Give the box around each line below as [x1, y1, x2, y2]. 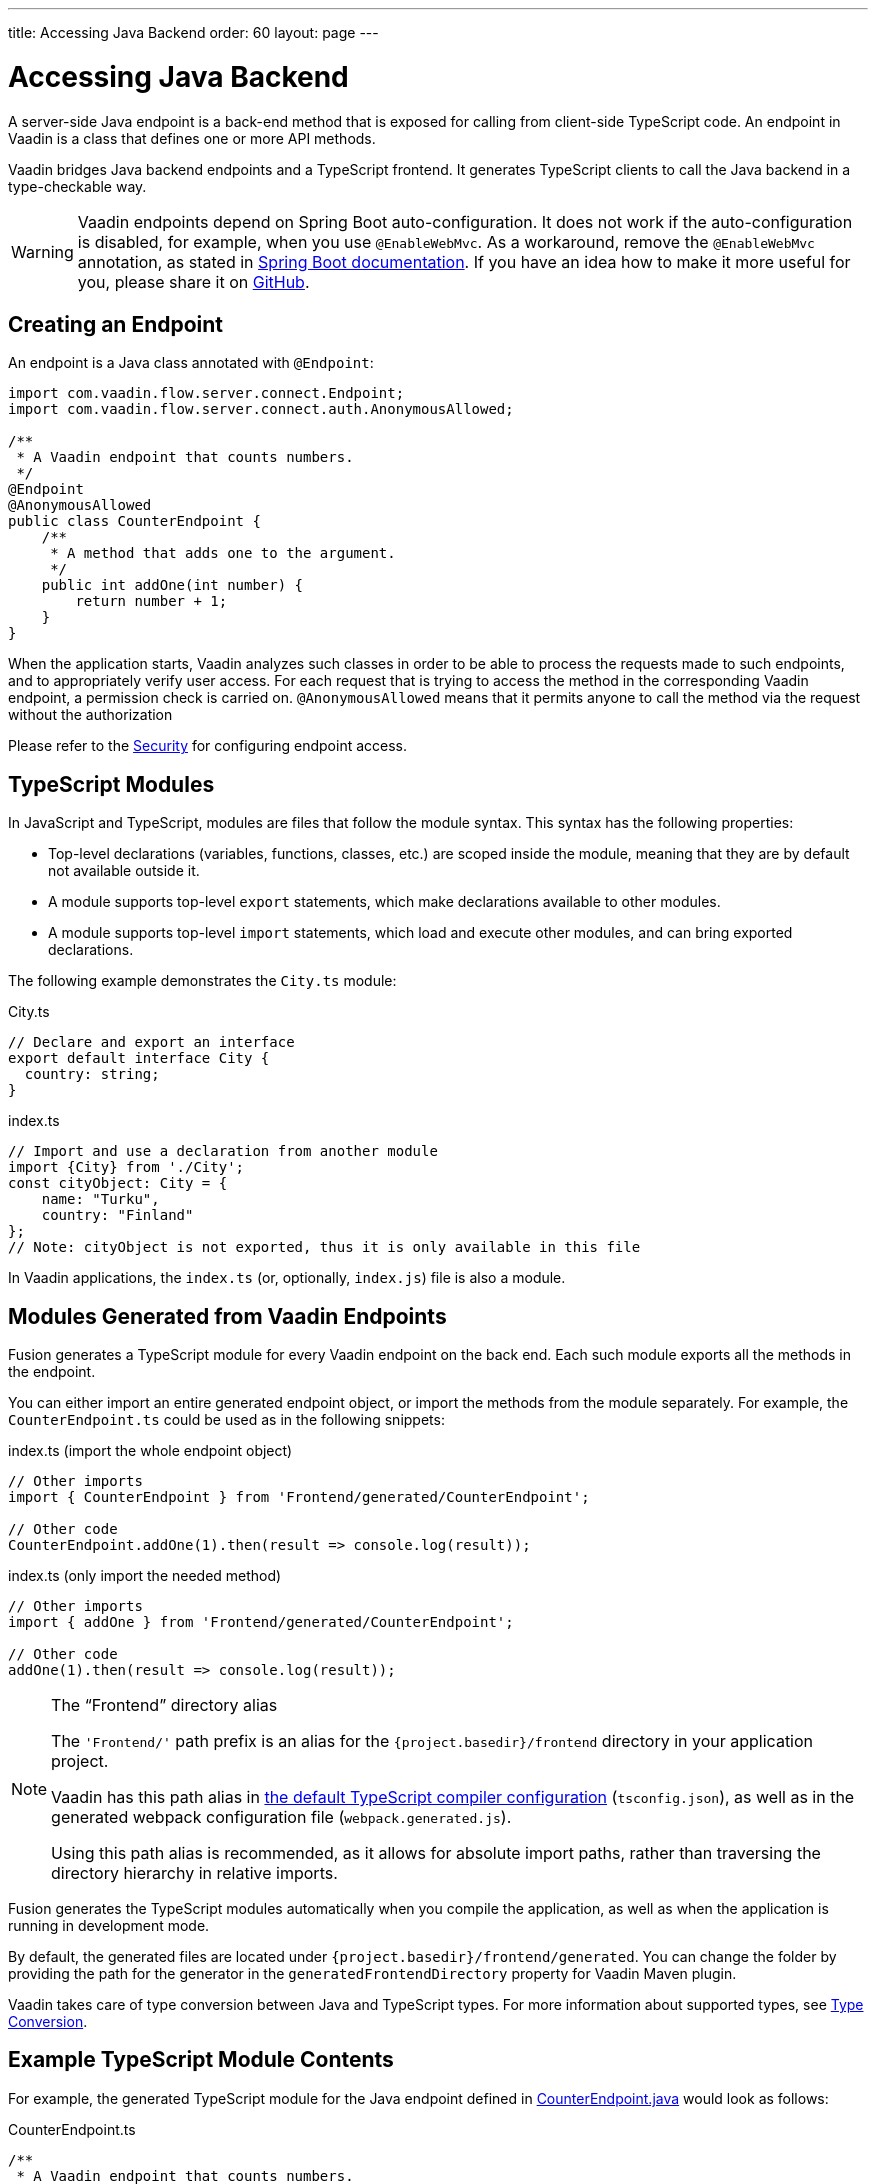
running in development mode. [8, 1917, 210, 1935]
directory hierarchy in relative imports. [51, 1863, 338, 1884]
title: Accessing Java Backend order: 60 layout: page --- [8, 24, 379, 41]
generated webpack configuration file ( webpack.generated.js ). [51, 1807, 512, 1828]
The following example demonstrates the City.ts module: [8, 972, 397, 990]
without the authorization [8, 706, 173, 724]
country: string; [24, 1066, 160, 1083]
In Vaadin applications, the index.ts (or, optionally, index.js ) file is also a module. [8, 1269, 566, 1287]
